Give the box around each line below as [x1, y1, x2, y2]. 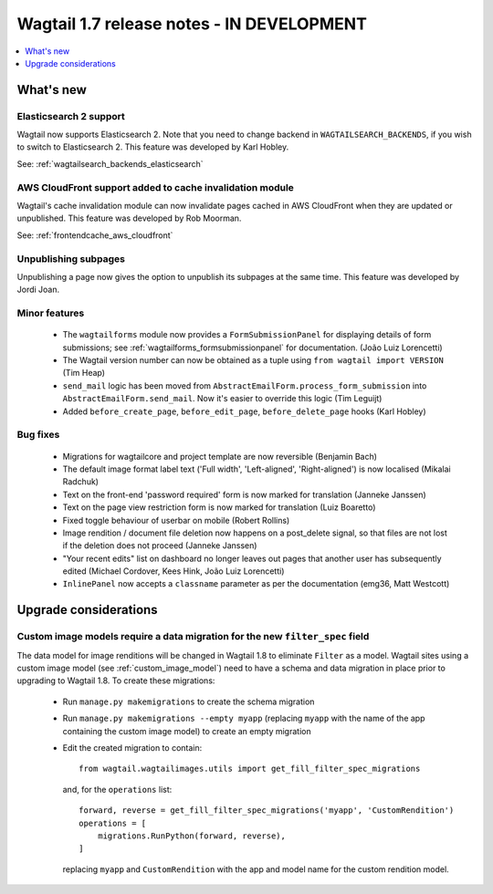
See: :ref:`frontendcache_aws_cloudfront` [16, 229, 173, 241]
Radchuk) [62, 476, 100, 487]
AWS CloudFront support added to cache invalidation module [16, 181, 294, 193]
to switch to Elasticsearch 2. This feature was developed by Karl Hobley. [16, 141, 289, 152]
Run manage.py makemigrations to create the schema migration [62, 696, 315, 707]
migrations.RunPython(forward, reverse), [97, 830, 287, 841]
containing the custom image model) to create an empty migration [62, 725, 311, 736]
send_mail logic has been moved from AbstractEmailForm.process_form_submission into [62, 379, 427, 391]
